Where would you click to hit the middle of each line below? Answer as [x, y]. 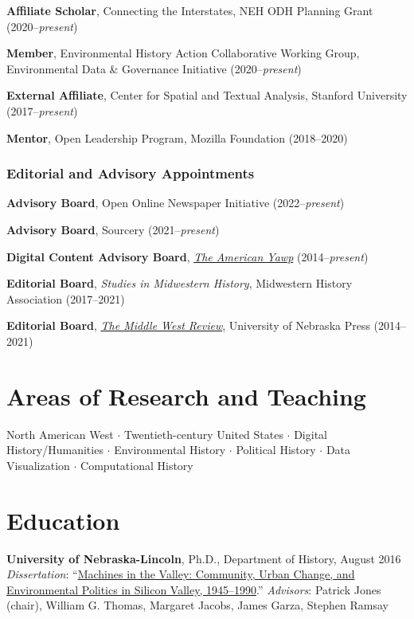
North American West [60, 434]
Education [63, 520]
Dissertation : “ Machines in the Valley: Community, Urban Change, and [181, 574]
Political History [276, 450]
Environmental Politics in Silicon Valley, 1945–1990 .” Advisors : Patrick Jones [194, 589]
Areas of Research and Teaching [186, 396]
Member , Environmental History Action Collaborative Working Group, [183, 53]
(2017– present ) [42, 110]
